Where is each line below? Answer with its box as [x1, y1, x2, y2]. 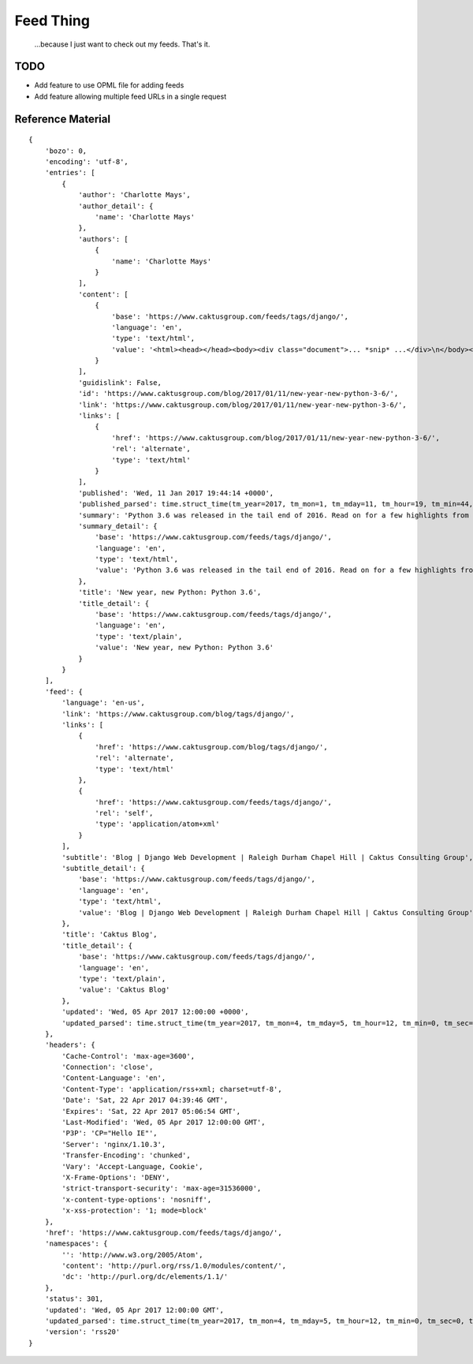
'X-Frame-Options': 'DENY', [61, 1172, 170, 1182]
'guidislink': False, [78, 378, 162, 387]
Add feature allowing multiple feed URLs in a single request [34, 92, 227, 101]
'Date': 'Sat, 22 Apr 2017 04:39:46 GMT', [61, 1096, 229, 1104]
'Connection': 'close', [61, 1063, 154, 1072]
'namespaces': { [44, 1239, 108, 1248]
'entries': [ [44, 168, 95, 178]
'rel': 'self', [95, 809, 154, 818]
